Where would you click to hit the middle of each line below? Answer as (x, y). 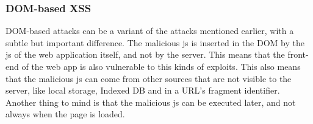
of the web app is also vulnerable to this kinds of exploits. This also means (161, 66)
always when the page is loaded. (65, 114)
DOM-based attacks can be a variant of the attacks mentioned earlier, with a (150, 31)
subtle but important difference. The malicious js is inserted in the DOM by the (155, 42)
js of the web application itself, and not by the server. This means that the (145, 54)
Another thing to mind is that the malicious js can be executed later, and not (151, 102)
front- (298, 54)
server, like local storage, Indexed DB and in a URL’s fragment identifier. (143, 90)
